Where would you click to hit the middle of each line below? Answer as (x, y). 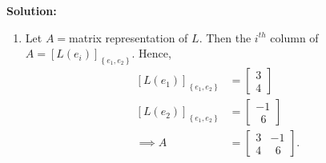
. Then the (225, 37)
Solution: (32, 10)
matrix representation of (129, 37)
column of (294, 37)
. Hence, (151, 53)
